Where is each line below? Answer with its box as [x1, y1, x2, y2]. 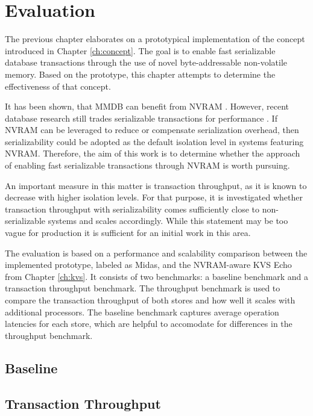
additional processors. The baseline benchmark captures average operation [5, 305, 279, 318]
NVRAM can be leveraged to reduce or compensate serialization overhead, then [5, 123, 299, 136]
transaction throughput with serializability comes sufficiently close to [5, 202, 260, 215]
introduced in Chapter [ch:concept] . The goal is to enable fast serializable [5, 44, 276, 57]
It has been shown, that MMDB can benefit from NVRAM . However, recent [5, 100, 289, 113]
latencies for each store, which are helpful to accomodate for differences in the [5, 317, 292, 330]
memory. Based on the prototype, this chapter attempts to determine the [5, 67, 276, 80]
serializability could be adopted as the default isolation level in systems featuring [5, 135, 304, 147]
